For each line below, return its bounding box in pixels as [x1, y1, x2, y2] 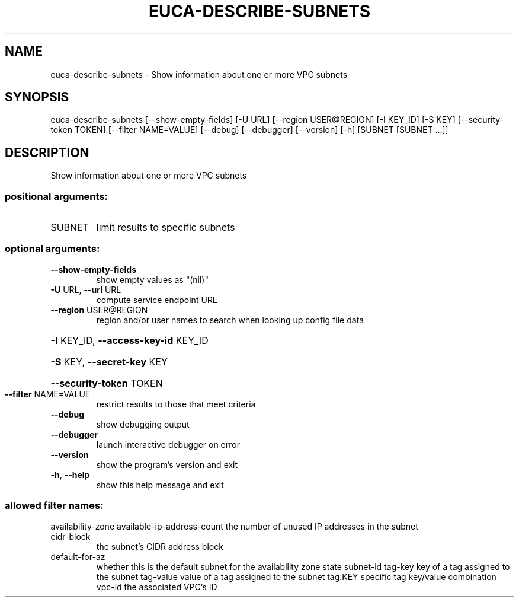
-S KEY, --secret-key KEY [50, 355, 168, 368]
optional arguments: [5, 243, 100, 255]
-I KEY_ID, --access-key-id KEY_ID [50, 334, 209, 346]
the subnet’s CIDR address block [96, 541, 223, 552]
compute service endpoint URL [96, 294, 217, 305]
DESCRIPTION [5, 145, 89, 160]
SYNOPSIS [5, 90, 69, 105]
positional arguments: [5, 190, 108, 202]
